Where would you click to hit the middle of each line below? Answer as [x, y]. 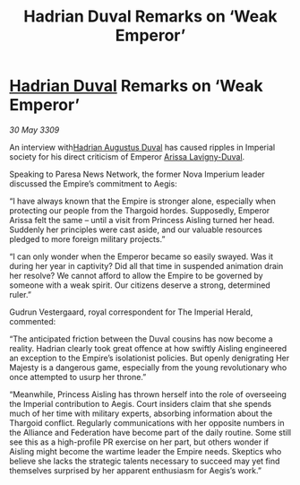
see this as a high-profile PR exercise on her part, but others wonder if [139, 442]
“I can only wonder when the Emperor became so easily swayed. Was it [141, 256]
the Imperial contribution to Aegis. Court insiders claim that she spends [140, 403]
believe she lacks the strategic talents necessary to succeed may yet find [145, 461]
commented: [33, 321]
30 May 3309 [34, 130]
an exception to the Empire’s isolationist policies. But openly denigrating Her [150, 358]
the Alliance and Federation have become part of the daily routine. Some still [150, 432]
